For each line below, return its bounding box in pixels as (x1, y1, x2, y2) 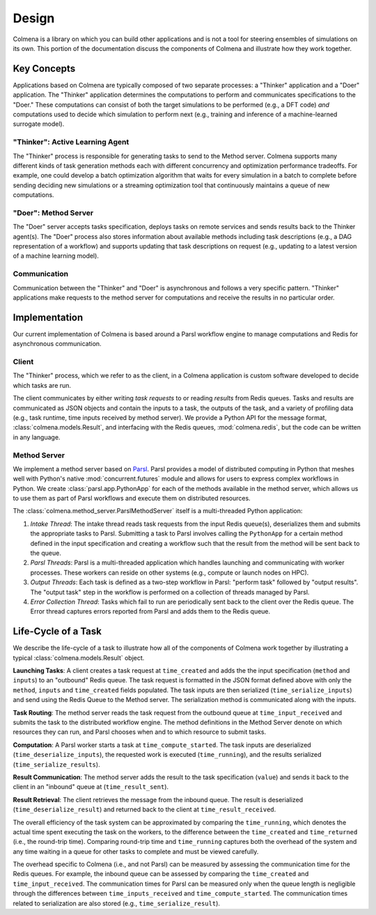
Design (13, 10, 55, 26)
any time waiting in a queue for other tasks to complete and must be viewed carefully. (13, 847, 259, 856)
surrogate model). (13, 120, 65, 128)
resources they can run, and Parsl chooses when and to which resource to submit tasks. (13, 728, 267, 736)
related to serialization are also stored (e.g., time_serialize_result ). (13, 899, 221, 907)
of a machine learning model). (13, 251, 99, 260)
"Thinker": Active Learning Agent (13, 137, 130, 147)
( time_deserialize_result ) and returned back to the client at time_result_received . (13, 805, 276, 814)
